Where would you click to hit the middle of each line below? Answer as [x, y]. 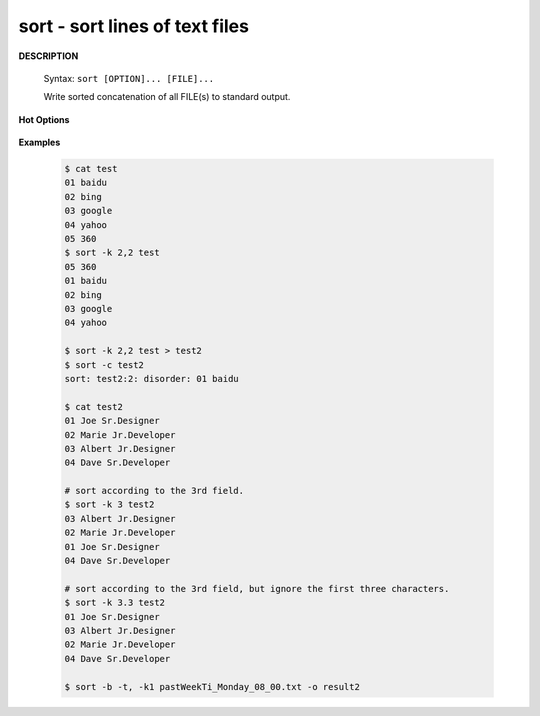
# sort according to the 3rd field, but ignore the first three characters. [257, 588]
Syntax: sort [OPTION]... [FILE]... [129, 78]
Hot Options [44, 119]
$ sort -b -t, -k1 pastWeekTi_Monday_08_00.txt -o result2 [212, 686]
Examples [39, 142]
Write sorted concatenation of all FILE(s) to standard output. [167, 97]
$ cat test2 [94, 406]
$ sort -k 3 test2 [109, 504]
